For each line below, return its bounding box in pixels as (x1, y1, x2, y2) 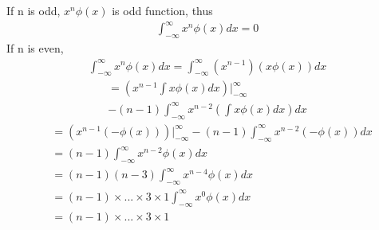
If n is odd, (6, 2, 61, 18)
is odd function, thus (112, 2, 213, 18)
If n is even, (6, 39, 64, 56)
